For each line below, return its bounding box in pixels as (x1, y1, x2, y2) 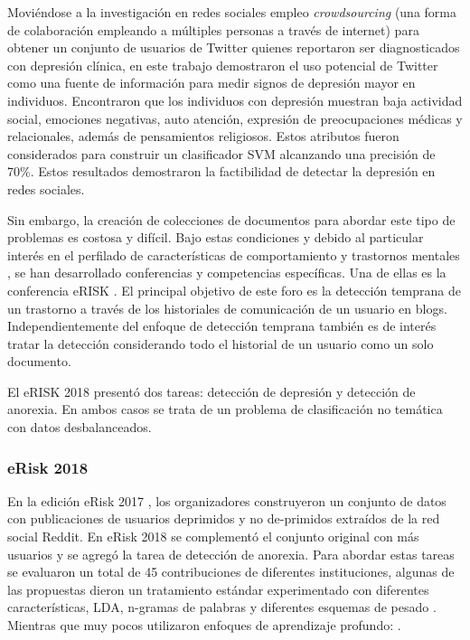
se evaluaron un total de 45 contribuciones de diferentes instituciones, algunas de (7, 562, 455, 581)
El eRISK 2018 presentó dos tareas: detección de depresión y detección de (7, 381, 416, 400)
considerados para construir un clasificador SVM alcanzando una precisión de (7, 144, 436, 163)
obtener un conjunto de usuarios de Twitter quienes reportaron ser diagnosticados (7, 38, 460, 57)
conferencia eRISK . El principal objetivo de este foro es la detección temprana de (7, 280, 461, 299)
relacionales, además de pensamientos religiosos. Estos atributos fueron (7, 127, 399, 146)
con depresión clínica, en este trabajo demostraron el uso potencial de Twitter (7, 55, 438, 74)
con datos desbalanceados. (7, 418, 152, 437)
